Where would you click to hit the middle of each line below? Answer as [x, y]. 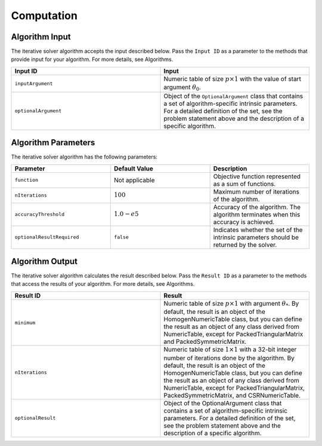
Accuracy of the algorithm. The [257, 207]
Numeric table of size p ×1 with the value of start [232, 79]
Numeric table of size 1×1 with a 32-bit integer [230, 350]
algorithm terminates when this [257, 214]
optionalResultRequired [47, 237]
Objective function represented [257, 176]
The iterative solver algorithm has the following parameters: [84, 157]
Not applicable [134, 180]
